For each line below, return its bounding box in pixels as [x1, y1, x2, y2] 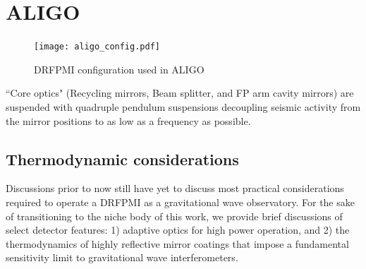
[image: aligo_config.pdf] [34, 42, 160, 52]
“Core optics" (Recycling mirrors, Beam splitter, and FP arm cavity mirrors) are [6, 85, 354, 100]
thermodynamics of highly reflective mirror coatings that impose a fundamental [6, 236, 349, 251]
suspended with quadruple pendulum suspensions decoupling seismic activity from [6, 99, 361, 114]
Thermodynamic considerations [6, 148, 239, 169]
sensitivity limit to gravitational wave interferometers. [6, 250, 238, 265]
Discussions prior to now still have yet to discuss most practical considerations [6, 181, 344, 196]
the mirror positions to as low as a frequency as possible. [6, 113, 251, 128]
